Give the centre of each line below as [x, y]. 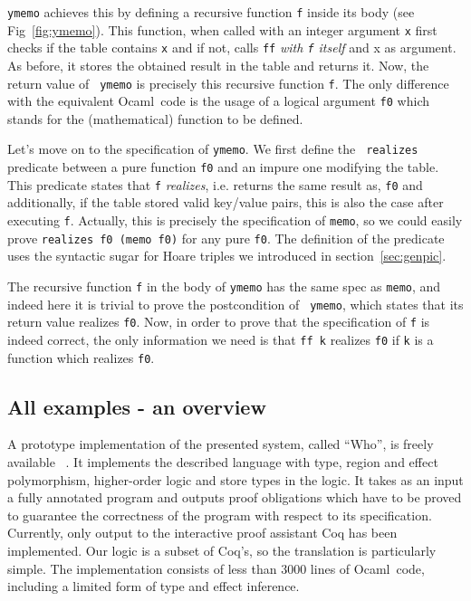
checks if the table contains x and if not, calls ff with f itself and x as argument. [232, 48]
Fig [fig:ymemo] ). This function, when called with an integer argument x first [222, 29]
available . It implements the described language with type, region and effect [223, 462]
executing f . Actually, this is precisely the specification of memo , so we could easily [235, 220]
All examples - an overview [137, 406]
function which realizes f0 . [81, 357]
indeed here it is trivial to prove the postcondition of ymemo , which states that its [235, 304]
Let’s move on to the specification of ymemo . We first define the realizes [213, 149]
